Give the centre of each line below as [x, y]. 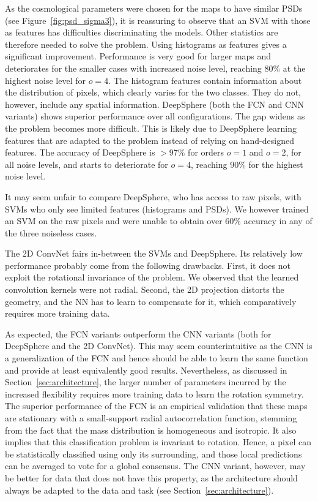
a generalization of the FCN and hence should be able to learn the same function [157, 358]
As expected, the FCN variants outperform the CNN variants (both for [138, 333]
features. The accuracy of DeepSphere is [80, 152]
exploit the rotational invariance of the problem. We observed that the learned [152, 277]
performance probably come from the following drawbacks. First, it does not [148, 265]
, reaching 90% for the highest [247, 164]
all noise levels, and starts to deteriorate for [87, 164]
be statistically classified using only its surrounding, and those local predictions [153, 454]
